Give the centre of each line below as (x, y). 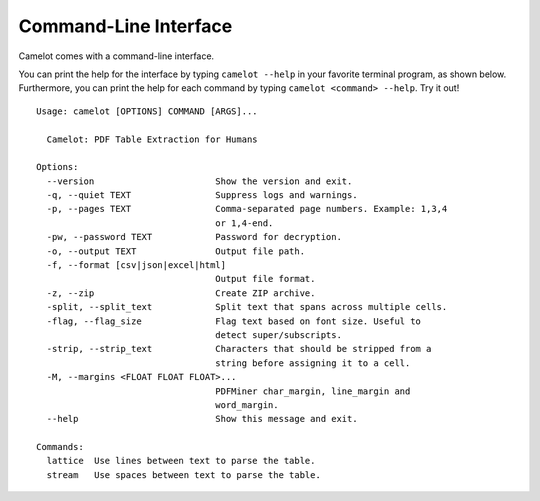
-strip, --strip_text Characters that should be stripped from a (239, 349)
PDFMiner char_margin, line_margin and (313, 391)
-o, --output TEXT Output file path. (175, 251)
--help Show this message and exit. (202, 419)
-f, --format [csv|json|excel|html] (136, 265)
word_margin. (247, 404)
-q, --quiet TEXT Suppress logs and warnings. (202, 195)
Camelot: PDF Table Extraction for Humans (152, 139)
